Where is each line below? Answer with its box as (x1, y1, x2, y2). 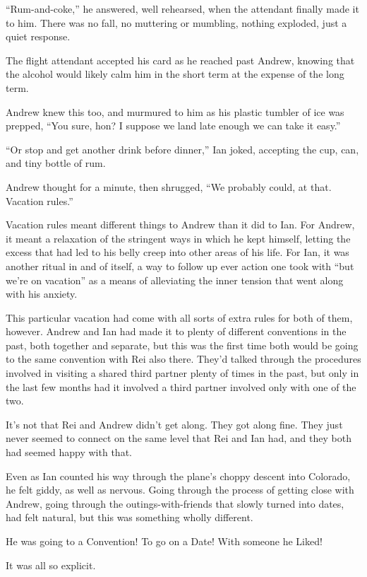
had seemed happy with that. (6, 445, 132, 460)
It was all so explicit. (6, 557, 96, 572)
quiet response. (6, 29, 71, 44)
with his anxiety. (6, 286, 78, 301)
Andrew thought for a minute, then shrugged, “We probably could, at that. (6, 179, 332, 194)
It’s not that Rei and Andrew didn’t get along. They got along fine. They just (6, 416, 343, 431)
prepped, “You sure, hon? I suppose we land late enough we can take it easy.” (6, 118, 341, 133)
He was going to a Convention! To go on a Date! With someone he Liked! (6, 534, 323, 548)
